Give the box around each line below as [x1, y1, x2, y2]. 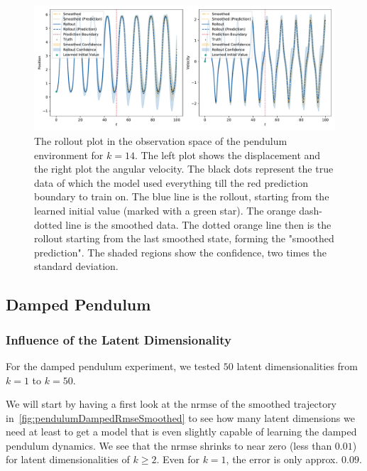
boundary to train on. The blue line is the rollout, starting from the [34, 189, 329, 204]
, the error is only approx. [226, 452, 339, 467]
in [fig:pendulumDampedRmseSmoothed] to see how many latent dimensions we [6, 410, 355, 425]
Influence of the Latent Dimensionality [6, 330, 231, 348]
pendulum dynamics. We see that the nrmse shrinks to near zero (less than [6, 438, 332, 453]
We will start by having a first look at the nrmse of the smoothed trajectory [6, 396, 337, 411]
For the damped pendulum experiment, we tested [6, 358, 221, 373]
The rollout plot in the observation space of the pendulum [34, 133, 287, 148]
